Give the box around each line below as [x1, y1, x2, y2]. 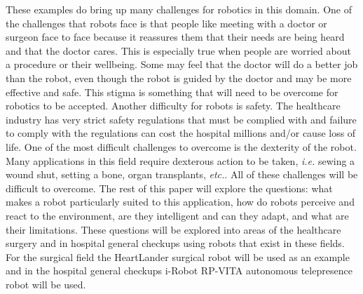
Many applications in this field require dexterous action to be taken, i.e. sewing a [6, 153, 355, 168]
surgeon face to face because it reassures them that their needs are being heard [6, 29, 345, 44]
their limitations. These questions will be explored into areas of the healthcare [6, 222, 341, 236]
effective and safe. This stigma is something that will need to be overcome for [6, 84, 338, 99]
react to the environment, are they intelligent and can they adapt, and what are [6, 208, 349, 222]
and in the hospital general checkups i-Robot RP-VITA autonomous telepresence [6, 263, 352, 278]
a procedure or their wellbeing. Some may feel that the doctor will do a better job [6, 57, 358, 72]
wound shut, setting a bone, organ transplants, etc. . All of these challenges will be [6, 167, 358, 182]
